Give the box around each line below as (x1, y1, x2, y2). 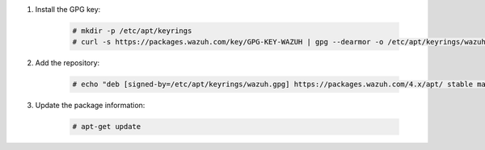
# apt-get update (72, 122, 141, 131)
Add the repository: (35, 58, 100, 68)
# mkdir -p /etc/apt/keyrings (72, 26, 192, 35)
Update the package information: (35, 101, 145, 110)
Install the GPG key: (35, 5, 101, 14)
